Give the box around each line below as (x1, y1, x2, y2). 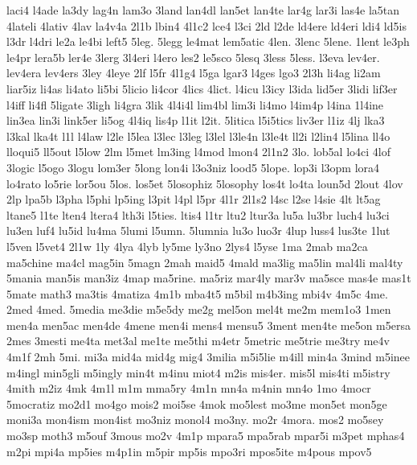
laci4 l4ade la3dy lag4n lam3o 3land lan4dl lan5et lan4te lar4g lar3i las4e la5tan (6, 2, 400, 18)
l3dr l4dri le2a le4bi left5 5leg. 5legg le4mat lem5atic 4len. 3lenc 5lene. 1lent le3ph (6, 33, 410, 50)
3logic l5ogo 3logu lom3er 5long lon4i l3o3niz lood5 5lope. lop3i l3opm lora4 (6, 158, 380, 175)
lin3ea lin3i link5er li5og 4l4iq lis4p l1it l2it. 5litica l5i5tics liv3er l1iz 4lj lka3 (6, 112, 385, 129)
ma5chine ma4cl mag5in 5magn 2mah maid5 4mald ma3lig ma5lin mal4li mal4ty (6, 253, 403, 270)
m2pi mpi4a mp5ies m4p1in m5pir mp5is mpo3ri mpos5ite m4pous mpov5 (6, 442, 372, 459)
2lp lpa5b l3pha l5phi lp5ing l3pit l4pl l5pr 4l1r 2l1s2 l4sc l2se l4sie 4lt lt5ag (6, 191, 381, 208)
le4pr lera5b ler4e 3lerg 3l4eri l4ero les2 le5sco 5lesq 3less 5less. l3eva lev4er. (6, 48, 380, 65)
